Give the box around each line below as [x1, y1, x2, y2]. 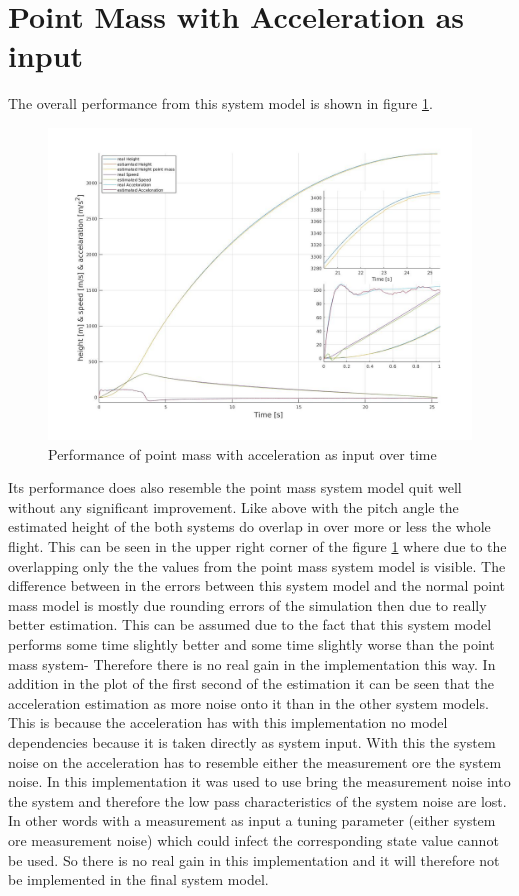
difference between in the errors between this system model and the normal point [8, 575, 506, 596]
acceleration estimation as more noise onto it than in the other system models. [8, 692, 489, 713]
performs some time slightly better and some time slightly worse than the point [8, 634, 495, 655]
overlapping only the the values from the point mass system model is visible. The [8, 555, 506, 576]
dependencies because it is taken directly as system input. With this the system [8, 732, 496, 753]
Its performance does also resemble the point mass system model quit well [8, 477, 462, 498]
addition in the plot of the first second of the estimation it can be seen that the [8, 673, 495, 694]
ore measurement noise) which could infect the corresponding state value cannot [8, 829, 499, 850]
